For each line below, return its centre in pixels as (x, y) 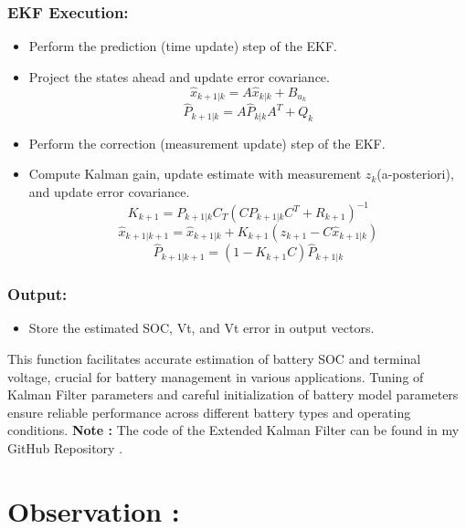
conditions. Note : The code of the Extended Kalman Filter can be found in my (233, 430)
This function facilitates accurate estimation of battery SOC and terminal (214, 359)
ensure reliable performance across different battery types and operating (209, 412)
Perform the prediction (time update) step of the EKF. (183, 46)
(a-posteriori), (415, 174)
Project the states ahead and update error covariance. (179, 76)
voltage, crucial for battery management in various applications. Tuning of (216, 376)
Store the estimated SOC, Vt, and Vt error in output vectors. (201, 328)
